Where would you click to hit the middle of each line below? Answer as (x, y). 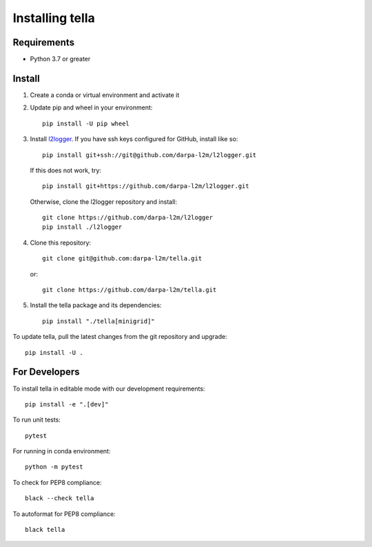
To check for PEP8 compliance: (57, 482)
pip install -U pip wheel (86, 123)
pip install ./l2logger (82, 227)
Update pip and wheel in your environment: (91, 107)
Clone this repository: (61, 242)
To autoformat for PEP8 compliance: (64, 514)
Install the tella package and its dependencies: (96, 305)
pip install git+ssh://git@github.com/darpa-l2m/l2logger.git (149, 155)
